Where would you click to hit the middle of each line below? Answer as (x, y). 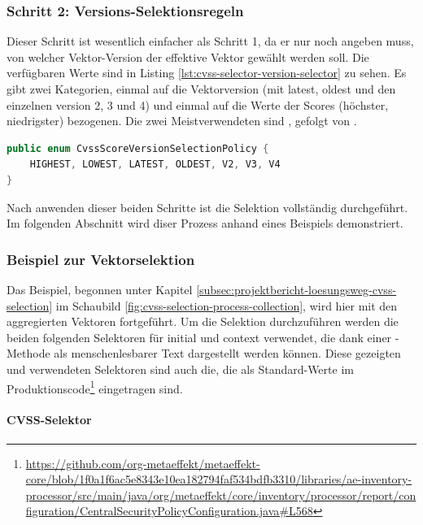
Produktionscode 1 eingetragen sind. (95, 387)
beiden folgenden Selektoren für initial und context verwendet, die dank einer (199, 337)
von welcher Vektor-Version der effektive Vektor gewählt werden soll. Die (188, 56)
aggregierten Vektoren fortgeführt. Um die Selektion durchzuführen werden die (203, 321)
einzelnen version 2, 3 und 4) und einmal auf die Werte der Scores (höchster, (198, 104)
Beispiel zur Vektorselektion (101, 259)
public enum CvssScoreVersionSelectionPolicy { (138, 148)
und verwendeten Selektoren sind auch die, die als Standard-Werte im (180, 369)
